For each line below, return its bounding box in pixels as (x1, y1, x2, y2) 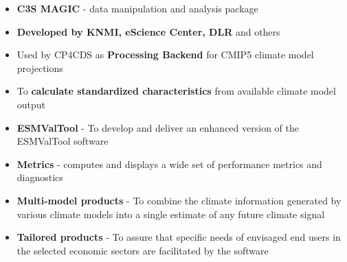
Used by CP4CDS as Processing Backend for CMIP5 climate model (16, 47, 314, 62)
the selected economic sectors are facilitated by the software (16, 243, 269, 257)
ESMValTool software (16, 134, 109, 148)
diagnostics (16, 170, 63, 184)
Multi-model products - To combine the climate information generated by (16, 193, 342, 207)
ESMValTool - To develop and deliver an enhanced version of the (16, 120, 299, 134)
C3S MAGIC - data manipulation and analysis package (16, 1, 258, 15)
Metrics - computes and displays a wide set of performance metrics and (16, 156, 322, 171)
